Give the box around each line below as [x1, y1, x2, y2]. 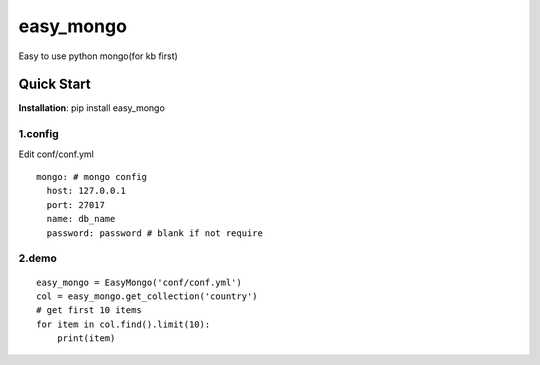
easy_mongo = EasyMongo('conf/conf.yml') [36, 276, 242, 288]
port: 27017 [46, 199, 105, 210]
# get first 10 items [36, 305, 142, 316]
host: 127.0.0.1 [46, 185, 127, 197]
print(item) [56, 333, 116, 344]
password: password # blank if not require [46, 227, 264, 239]
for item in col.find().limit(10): [36, 318, 211, 330]
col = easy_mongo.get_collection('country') [36, 290, 259, 302]
